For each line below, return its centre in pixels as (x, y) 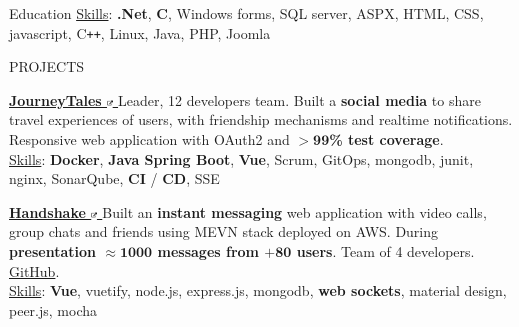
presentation (52, 251)
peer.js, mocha (53, 309)
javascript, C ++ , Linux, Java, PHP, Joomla (140, 32)
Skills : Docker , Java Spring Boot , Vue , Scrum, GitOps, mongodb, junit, (241, 158)
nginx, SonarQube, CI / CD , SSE (114, 178)
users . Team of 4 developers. (385, 251)
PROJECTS (47, 66)
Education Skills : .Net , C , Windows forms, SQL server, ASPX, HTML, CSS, (246, 13)
